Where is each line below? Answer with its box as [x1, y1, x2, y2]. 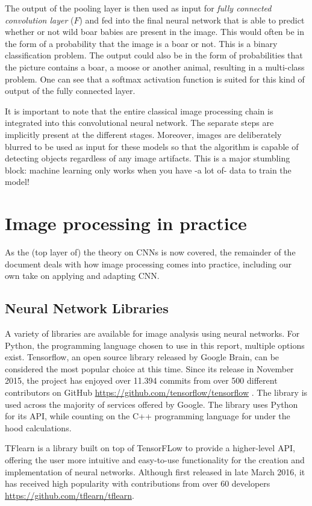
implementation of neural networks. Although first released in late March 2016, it [5, 465, 305, 478]
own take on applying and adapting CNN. [5, 269, 160, 282]
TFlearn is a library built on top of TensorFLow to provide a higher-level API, [5, 442, 295, 454]
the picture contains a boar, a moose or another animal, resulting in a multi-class [5, 60, 305, 73]
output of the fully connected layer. [5, 84, 136, 97]
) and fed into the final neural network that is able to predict [79, 13, 305, 26]
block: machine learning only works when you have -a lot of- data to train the [5, 163, 292, 176]
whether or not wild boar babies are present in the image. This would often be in [5, 25, 305, 38]
